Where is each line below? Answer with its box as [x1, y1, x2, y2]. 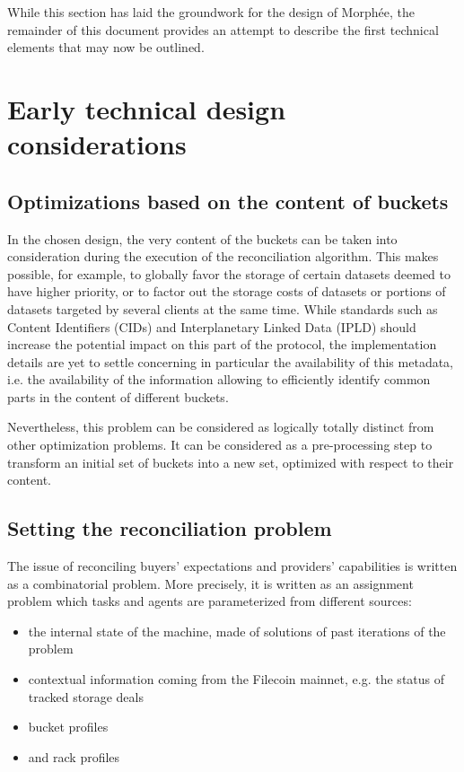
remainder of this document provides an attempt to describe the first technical [7, 20, 439, 39]
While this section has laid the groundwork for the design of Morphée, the [7, 3, 415, 21]
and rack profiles [28, 747, 120, 766]
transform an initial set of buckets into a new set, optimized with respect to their [7, 452, 454, 471]
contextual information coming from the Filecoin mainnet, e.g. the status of [28, 670, 445, 689]
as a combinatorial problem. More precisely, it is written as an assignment [7, 574, 414, 592]
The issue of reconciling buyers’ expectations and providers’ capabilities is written [7, 557, 458, 575]
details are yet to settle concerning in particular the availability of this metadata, [7, 352, 453, 371]
